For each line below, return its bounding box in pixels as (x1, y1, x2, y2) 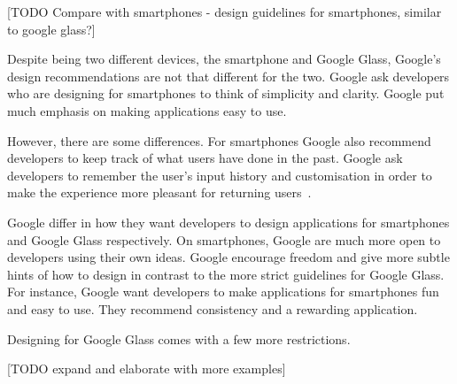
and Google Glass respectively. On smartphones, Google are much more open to (7, 230, 441, 249)
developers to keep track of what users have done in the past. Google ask (7, 149, 403, 167)
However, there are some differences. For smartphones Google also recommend (7, 131, 431, 150)
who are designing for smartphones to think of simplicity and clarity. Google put (7, 84, 445, 103)
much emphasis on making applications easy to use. (7, 101, 287, 119)
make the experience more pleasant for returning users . (7, 183, 312, 202)
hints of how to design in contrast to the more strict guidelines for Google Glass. (7, 265, 445, 283)
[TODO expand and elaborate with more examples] (7, 359, 286, 378)
